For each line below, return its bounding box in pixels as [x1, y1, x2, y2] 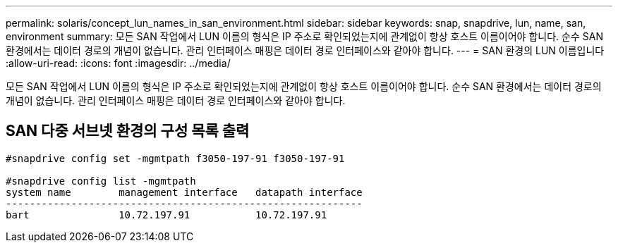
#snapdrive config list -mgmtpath [6, 175, 196, 187]
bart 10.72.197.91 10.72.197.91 [6, 209, 327, 221]
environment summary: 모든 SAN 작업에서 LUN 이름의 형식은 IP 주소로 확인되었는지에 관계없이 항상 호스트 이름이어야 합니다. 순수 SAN [6, 30, 603, 42]
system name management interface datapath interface [6, 186, 363, 198]
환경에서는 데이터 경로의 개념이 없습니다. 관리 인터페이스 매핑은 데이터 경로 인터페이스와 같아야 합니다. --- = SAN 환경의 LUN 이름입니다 [6, 44, 605, 56]
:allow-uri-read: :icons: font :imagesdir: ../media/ [6, 57, 231, 69]
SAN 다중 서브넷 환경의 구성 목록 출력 [6, 122, 250, 140]
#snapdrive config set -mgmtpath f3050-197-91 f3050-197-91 [6, 152, 345, 164]
